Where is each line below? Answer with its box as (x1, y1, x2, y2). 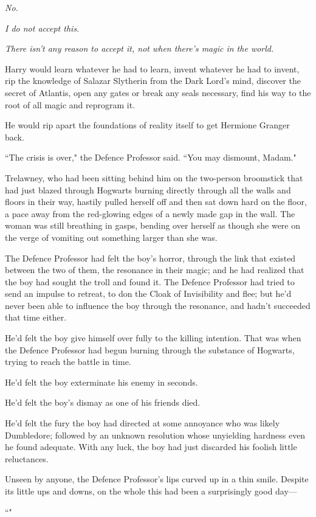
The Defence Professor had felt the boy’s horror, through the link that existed (5, 251, 296, 264)
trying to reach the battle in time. (5, 355, 131, 368)
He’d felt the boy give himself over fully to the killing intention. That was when (5, 331, 301, 344)
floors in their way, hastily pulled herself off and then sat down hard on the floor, (5, 195, 307, 208)
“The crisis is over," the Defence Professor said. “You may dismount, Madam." (5, 151, 297, 164)
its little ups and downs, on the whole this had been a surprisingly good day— (5, 485, 297, 497)
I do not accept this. (5, 21, 80, 34)
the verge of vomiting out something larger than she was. (5, 231, 218, 243)
